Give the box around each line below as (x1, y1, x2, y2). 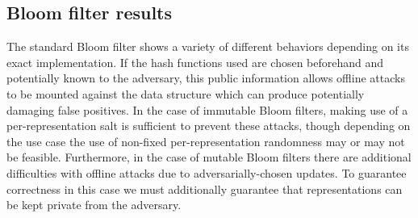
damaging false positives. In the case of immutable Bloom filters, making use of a (6, 101, 408, 118)
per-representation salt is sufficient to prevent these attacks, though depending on (6, 117, 411, 134)
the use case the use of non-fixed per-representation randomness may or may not (6, 132, 405, 149)
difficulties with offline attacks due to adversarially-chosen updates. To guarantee (6, 164, 407, 181)
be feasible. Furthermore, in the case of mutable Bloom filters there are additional (6, 149, 412, 166)
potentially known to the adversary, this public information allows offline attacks (6, 69, 405, 86)
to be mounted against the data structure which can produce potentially (6, 85, 365, 102)
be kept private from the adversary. (6, 196, 182, 213)
